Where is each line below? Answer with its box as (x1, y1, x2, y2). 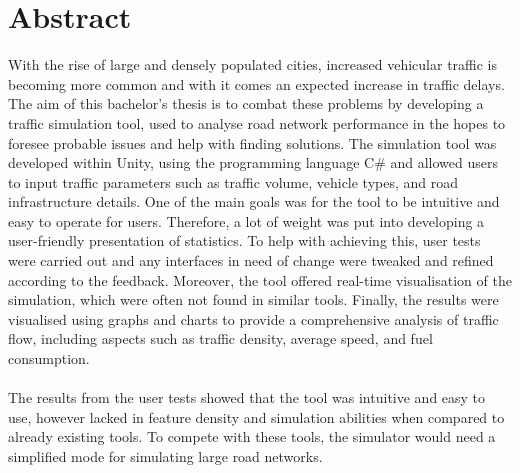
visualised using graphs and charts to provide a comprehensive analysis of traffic (8, 308, 499, 329)
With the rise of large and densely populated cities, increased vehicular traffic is (8, 54, 498, 75)
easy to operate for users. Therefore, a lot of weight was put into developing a (8, 210, 485, 231)
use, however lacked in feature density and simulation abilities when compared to (8, 406, 505, 427)
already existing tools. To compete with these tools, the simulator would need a (8, 426, 496, 447)
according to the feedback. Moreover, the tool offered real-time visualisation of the (8, 269, 512, 290)
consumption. (8, 348, 90, 369)
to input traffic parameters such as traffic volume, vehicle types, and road (8, 171, 459, 192)
